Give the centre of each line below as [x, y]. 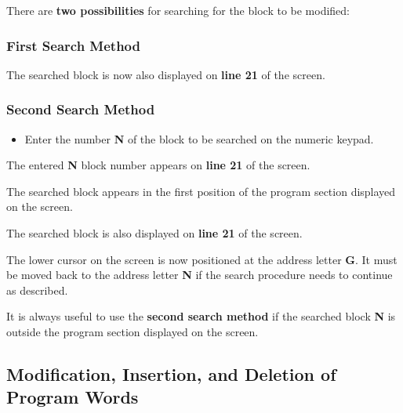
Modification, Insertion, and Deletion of [171, 373]
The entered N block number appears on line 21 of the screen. [158, 165]
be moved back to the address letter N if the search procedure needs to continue [200, 275]
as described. [37, 290]
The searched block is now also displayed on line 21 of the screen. [166, 74]
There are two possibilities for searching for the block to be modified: [178, 10]
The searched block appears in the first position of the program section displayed [201, 191]
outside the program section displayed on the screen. [133, 331]
